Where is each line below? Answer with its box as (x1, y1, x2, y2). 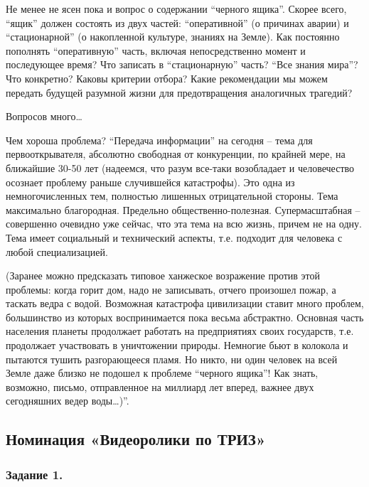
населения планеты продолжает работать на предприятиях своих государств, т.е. (6, 323, 354, 338)
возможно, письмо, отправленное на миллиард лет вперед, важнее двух (6, 379, 314, 394)
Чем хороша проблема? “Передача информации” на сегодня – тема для (6, 132, 313, 147)
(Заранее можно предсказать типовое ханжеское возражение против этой (6, 268, 321, 283)
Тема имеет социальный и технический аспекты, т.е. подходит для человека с (6, 230, 343, 245)
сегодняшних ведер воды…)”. (6, 393, 129, 408)
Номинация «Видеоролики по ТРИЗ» (6, 428, 266, 450)
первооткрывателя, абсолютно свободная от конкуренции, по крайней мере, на (6, 146, 346, 161)
